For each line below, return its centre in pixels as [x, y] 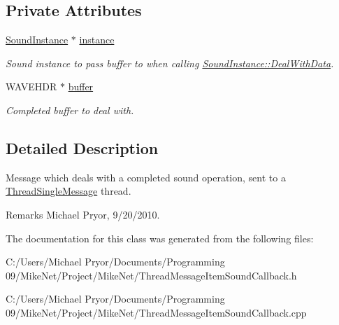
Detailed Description [82, 147]
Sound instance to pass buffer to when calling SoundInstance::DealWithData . [170, 63]
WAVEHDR [31, 87]
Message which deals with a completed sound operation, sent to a [146, 177]
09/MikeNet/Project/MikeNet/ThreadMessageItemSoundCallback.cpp [156, 312]
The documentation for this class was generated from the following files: [160, 238]
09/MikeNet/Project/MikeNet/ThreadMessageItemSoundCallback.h [151, 275]
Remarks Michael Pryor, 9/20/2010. [83, 214]
